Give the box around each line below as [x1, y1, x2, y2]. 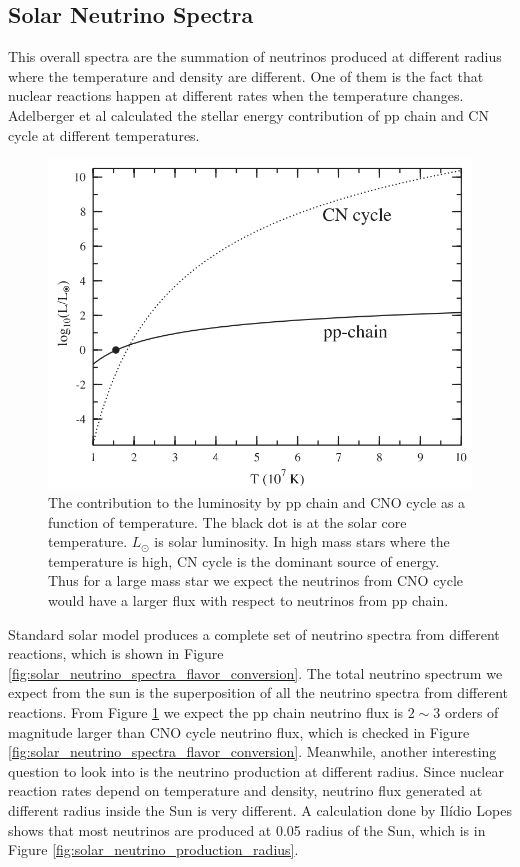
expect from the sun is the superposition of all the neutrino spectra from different [8, 682, 508, 703]
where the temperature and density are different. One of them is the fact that [8, 65, 484, 86]
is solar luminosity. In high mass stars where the [154, 531, 450, 552]
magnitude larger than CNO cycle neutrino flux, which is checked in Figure [8, 721, 470, 742]
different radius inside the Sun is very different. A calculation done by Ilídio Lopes [8, 800, 512, 820]
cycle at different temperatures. [8, 124, 200, 145]
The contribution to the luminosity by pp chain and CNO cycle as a [48, 492, 466, 513]
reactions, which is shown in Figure [8, 643, 224, 664]
